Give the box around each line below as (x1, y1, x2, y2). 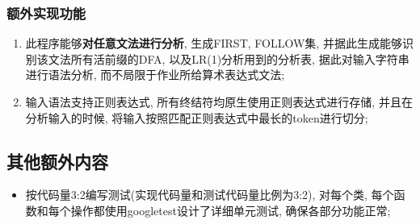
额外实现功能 (6, 2, 86, 23)
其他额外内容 (6, 148, 108, 173)
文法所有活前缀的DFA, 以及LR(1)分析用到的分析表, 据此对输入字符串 (48, 50, 409, 67)
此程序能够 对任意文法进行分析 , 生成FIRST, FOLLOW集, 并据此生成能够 (25, 35, 402, 52)
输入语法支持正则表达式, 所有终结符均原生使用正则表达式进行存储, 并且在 (25, 93, 413, 110)
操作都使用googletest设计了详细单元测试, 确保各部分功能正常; (70, 201, 391, 218)
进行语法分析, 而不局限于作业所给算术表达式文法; (25, 66, 285, 83)
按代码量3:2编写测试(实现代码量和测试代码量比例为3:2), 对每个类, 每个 (25, 186, 394, 203)
